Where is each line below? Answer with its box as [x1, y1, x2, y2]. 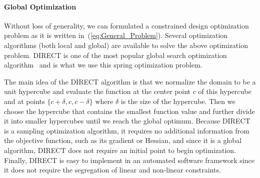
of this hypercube [198, 86, 251, 96]
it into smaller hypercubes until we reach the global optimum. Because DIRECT [4, 115, 250, 126]
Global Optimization [4, 1, 76, 11]
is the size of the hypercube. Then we [120, 95, 235, 106]
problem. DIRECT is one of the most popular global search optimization [4, 49, 227, 60]
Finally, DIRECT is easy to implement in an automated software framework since [4, 154, 254, 165]
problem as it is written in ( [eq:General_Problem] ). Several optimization [4, 30, 228, 40]
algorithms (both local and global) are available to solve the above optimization [4, 39, 248, 50]
